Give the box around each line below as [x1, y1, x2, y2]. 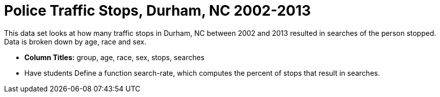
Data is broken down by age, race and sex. [4, 37, 146, 46]
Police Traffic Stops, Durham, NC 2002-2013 [4, 2, 311, 19]
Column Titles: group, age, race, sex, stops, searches [24, 53, 205, 62]
